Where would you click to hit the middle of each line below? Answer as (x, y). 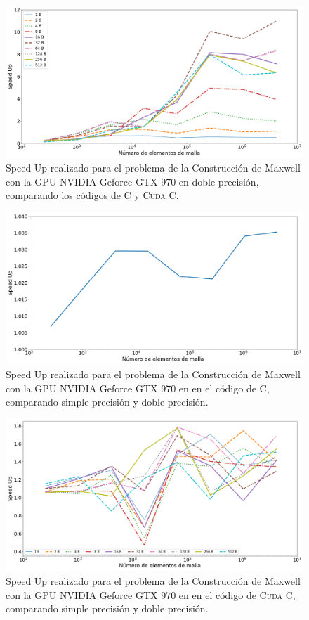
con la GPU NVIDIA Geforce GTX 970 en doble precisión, (132, 181)
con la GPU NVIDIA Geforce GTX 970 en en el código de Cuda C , (151, 594)
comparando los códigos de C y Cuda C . (92, 195)
